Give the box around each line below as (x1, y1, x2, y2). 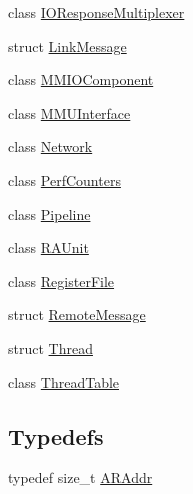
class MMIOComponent (8, 69, 154, 90)
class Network (8, 136, 93, 157)
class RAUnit (8, 237, 89, 258)
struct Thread (8, 337, 93, 358)
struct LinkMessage (8, 35, 127, 56)
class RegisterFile (8, 270, 115, 291)
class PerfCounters (8, 169, 121, 190)
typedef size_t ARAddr (8, 467, 153, 488)
